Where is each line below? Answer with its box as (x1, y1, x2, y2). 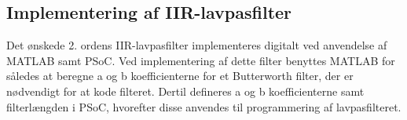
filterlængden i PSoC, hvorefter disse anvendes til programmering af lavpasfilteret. (6, 98, 401, 115)
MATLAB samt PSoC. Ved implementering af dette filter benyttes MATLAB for (6, 52, 395, 68)
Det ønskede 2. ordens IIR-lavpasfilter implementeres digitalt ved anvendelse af (6, 37, 387, 53)
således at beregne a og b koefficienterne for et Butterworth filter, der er (6, 67, 354, 84)
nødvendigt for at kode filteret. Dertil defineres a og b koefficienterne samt (6, 82, 365, 99)
